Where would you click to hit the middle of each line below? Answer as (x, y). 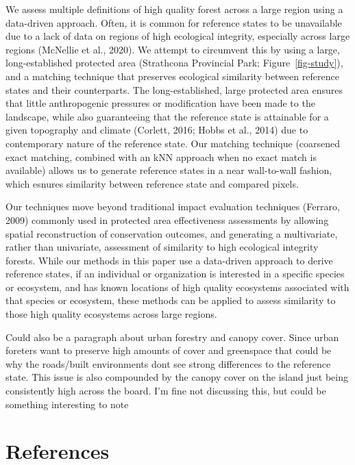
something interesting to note (67, 404)
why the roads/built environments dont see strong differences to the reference (168, 363)
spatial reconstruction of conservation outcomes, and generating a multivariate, (172, 233)
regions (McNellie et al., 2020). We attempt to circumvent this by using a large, (173, 49)
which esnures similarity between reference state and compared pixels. (152, 183)
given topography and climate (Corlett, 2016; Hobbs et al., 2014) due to (157, 130)
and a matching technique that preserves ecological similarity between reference (172, 76)
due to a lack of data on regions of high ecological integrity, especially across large (178, 36)
